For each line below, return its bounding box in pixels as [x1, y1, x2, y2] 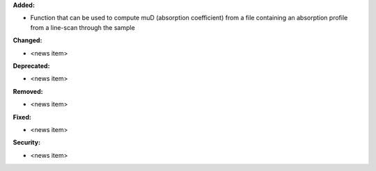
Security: [13, 138, 41, 147]
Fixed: [13, 113, 31, 121]
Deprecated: [13, 61, 50, 70]
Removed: [13, 87, 43, 95]
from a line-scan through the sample [30, 23, 135, 31]
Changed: [13, 36, 42, 44]
